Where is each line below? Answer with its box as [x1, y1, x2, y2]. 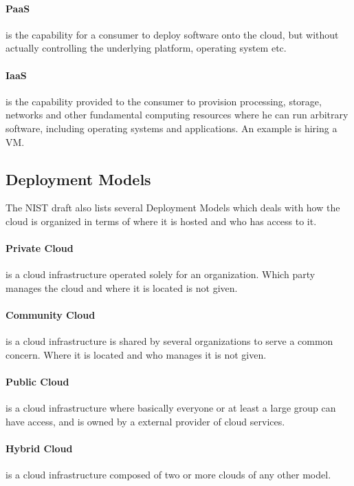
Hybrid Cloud [5, 441, 73, 456]
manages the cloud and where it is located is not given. [5, 280, 238, 295]
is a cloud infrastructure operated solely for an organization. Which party [5, 267, 316, 282]
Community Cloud [5, 308, 96, 322]
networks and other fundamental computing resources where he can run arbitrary [5, 107, 349, 122]
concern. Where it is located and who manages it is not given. [5, 347, 267, 361]
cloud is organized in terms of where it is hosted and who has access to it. [5, 213, 317, 228]
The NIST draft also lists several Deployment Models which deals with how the [5, 200, 340, 215]
